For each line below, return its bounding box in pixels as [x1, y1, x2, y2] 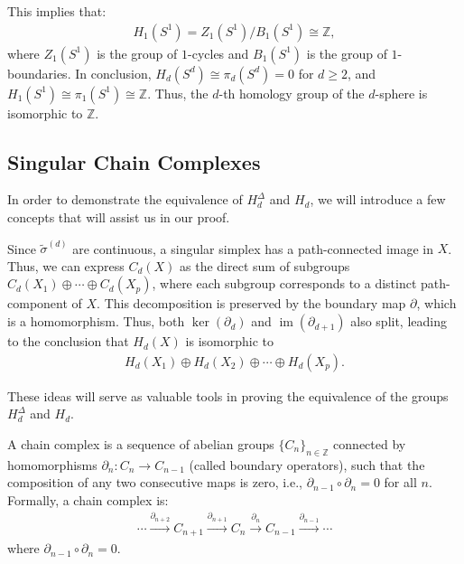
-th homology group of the [218, 83, 365, 102]
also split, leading [350, 312, 447, 331]
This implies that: [7, 2, 107, 20]
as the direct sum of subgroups [180, 256, 350, 275]
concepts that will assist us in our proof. [7, 208, 230, 227]
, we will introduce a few [310, 190, 446, 209]
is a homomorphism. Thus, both [7, 312, 185, 331]
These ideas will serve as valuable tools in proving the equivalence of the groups [7, 386, 449, 405]
